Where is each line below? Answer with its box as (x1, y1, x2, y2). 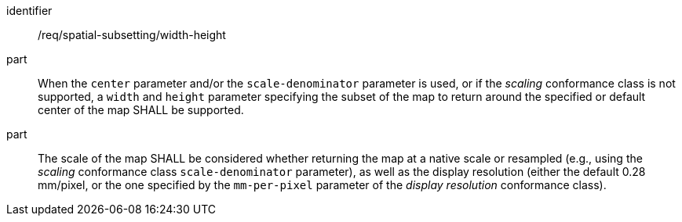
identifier (6, 4, 53, 17)
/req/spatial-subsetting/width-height (38, 28, 226, 41)
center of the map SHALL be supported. (38, 103, 244, 116)
